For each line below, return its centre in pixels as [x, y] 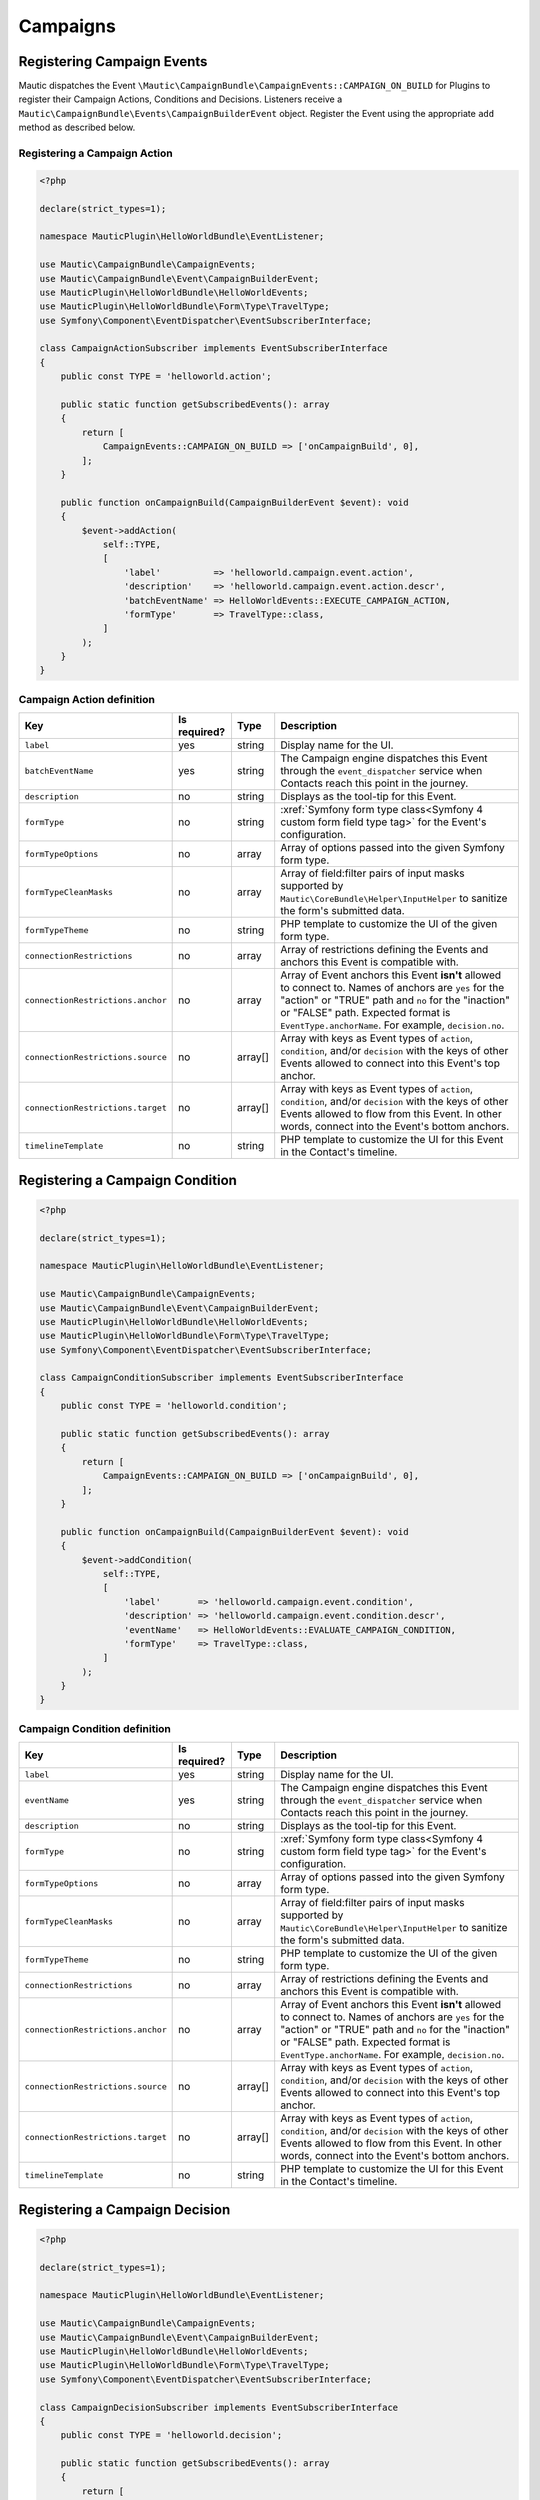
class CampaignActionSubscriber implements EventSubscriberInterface [213, 348]
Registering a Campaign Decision [124, 2209]
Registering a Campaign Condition [127, 1180]
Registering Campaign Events [113, 61]
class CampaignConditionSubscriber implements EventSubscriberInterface [221, 1378]
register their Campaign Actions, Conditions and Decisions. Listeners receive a [180, 99]
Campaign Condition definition [95, 1728]
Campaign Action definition [86, 699]
